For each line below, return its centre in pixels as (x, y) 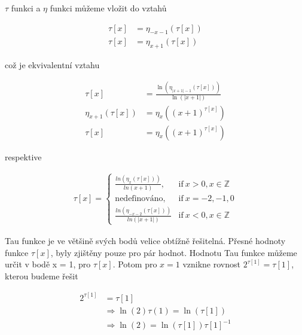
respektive (23, 156)
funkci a (26, 8)
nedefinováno (139, 199)
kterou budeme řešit (42, 275)
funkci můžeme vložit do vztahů (108, 8)
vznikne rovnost (211, 264)
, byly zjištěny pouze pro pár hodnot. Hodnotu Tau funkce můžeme (174, 252)
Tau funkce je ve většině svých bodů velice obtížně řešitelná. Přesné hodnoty (145, 241)
